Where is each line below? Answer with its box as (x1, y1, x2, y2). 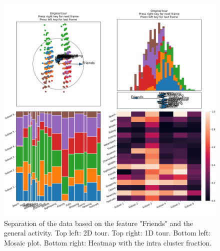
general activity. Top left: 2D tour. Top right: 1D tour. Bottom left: (4, 227, 210, 238)
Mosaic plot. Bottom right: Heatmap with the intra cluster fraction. (4, 237, 212, 247)
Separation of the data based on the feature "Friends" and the (4, 217, 193, 228)
